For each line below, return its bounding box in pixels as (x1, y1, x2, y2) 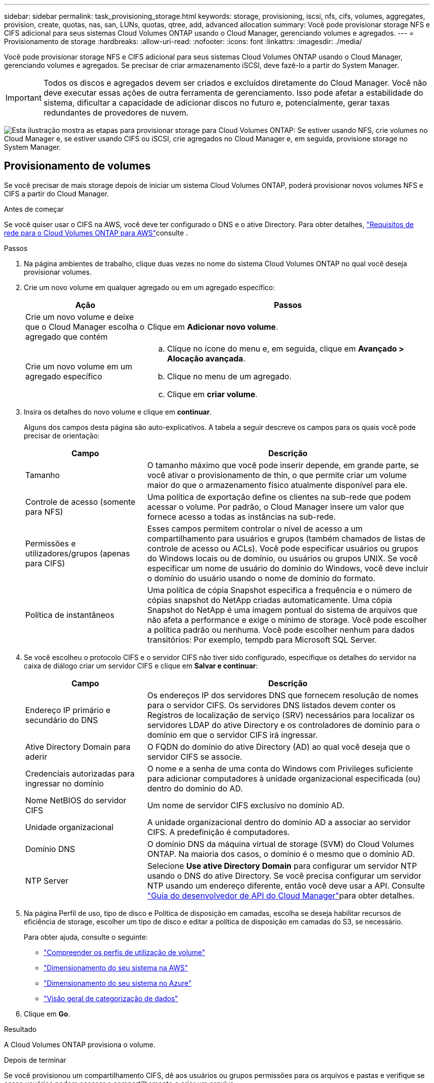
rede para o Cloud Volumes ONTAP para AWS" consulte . (4, 228, 188, 237)
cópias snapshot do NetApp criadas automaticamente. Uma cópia (147, 595, 392, 605)
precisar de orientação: (24, 431, 100, 440)
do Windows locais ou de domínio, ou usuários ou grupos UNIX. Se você (147, 553, 418, 563)
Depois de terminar (4, 1055, 66, 1064)
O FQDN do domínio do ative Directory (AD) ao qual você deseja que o (147, 741, 410, 752)
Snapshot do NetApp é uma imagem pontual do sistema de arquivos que (147, 604, 418, 615)
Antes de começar (4, 204, 64, 213)
